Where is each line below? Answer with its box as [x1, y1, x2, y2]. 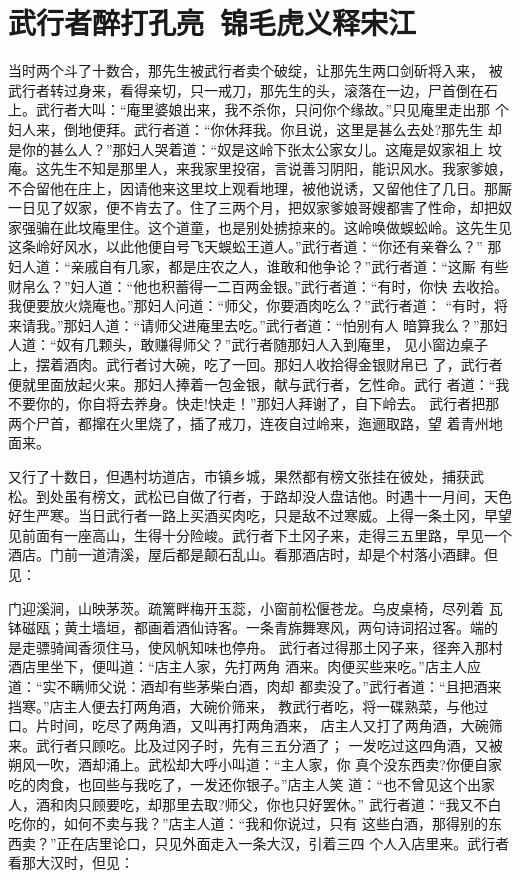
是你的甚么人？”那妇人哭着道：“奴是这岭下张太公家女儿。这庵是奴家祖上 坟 [8, 138, 502, 159]
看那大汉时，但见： [8, 852, 134, 873]
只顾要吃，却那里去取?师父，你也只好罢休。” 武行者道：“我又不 [77, 793, 488, 814]
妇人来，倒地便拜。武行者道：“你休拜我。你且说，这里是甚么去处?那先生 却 [8, 118, 502, 139]
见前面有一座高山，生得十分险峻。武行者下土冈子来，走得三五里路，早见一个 [8, 524, 512, 545]
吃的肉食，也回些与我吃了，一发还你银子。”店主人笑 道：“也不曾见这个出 [8, 773, 481, 794]
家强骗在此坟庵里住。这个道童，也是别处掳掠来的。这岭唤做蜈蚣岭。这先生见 [8, 216, 512, 237]
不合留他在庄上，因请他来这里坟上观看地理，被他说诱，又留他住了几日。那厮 [8, 177, 512, 198]
